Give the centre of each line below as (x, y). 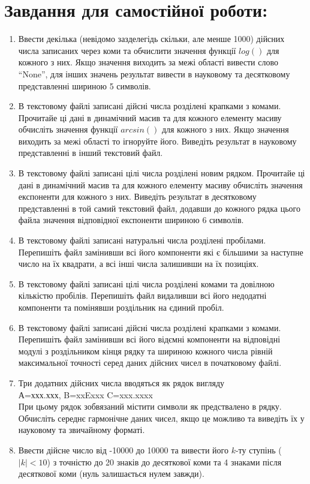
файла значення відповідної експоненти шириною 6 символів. (131, 220)
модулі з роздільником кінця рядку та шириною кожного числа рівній (145, 351)
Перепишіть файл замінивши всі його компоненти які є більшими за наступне (161, 252)
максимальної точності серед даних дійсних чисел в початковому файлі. (150, 363)
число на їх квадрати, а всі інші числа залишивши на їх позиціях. (139, 264)
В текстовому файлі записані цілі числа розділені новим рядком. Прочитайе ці (162, 173)
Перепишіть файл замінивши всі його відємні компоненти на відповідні (149, 339)
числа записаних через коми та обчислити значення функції (127, 50)
